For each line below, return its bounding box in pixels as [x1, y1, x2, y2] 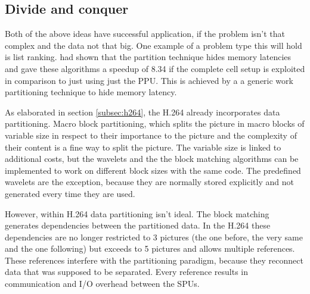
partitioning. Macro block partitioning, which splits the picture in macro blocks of [5, 117, 305, 130]
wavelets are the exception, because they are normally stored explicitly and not [5, 176, 294, 188]
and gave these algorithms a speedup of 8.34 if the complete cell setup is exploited [5, 62, 305, 74]
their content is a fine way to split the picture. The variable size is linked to [5, 140, 281, 153]
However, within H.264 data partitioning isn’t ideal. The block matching [5, 207, 269, 220]
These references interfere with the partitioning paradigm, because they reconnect [5, 254, 303, 266]
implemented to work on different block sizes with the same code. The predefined [5, 164, 301, 176]
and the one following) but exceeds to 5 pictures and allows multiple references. [5, 242, 295, 255]
